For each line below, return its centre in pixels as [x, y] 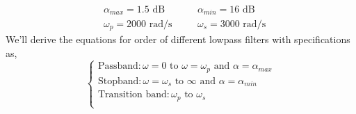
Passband [118, 66]
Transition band [132, 95]
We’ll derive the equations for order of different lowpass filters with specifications [178, 39]
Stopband [118, 81]
